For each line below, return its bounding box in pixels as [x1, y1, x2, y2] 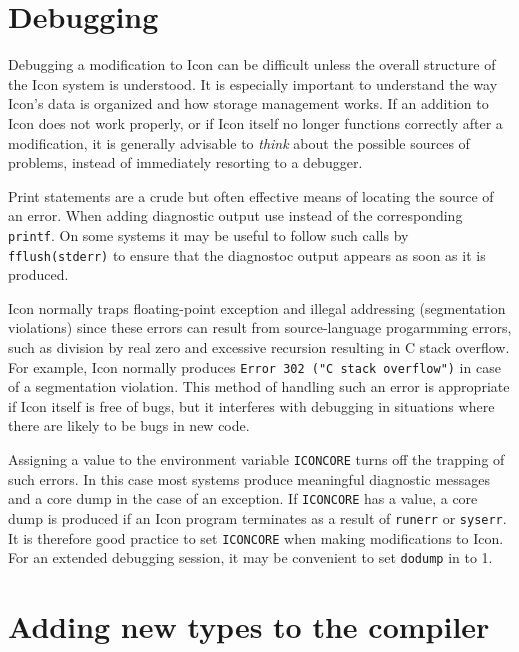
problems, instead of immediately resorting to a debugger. [8, 152, 363, 173]
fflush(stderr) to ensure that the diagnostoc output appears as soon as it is [8, 244, 486, 265]
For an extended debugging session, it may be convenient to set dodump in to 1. [8, 547, 493, 568]
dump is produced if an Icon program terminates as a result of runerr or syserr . [8, 507, 507, 528]
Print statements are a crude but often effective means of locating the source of [8, 185, 494, 206]
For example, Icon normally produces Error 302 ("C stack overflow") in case [8, 356, 501, 377]
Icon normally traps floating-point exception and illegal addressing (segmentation [8, 297, 506, 318]
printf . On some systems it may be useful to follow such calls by [8, 224, 409, 245]
